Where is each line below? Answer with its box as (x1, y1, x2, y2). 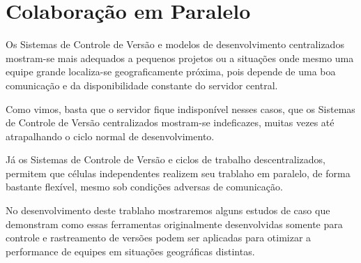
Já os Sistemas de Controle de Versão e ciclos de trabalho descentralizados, (6, 152, 325, 167)
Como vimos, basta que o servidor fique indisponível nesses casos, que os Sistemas (6, 101, 355, 116)
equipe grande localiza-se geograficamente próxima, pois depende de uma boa (6, 64, 336, 79)
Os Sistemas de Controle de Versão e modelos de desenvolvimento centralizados (6, 37, 344, 52)
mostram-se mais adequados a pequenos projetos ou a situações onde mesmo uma (6, 50, 354, 65)
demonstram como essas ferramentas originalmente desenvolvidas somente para (6, 216, 343, 231)
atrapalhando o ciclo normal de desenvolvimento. (6, 128, 215, 143)
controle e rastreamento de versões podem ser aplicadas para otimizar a (6, 230, 312, 245)
